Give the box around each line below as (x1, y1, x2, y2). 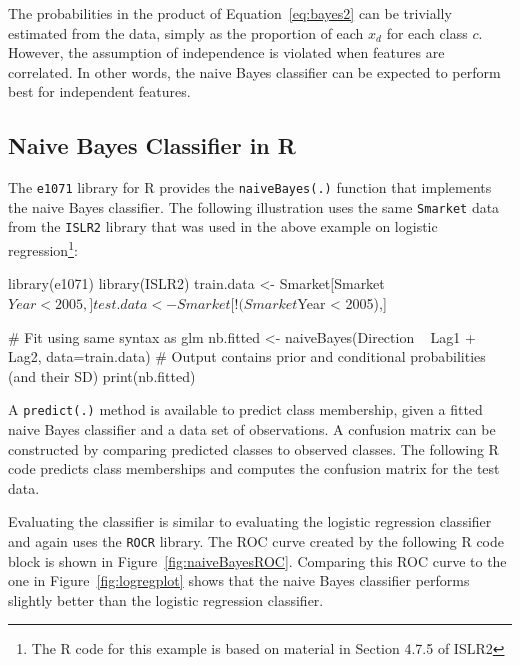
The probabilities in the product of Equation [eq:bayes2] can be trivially (8, 3, 452, 23)
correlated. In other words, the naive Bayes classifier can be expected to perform (8, 61, 501, 82)
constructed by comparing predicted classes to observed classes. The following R (8, 438, 499, 459)
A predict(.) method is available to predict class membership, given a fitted (8, 399, 483, 420)
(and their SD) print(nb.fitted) (8, 365, 196, 386)
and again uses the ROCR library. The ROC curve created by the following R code (8, 530, 504, 551)
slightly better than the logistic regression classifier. (8, 589, 324, 610)
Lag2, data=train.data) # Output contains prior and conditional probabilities (8, 346, 486, 367)
